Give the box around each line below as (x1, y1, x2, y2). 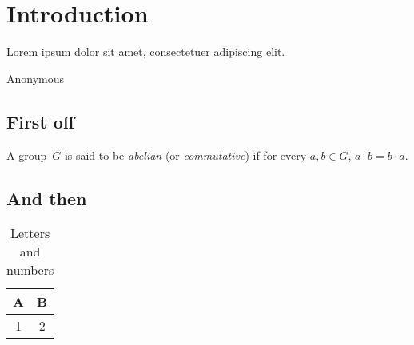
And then (6, 185, 87, 210)
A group (6, 146, 47, 163)
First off (6, 109, 74, 133)
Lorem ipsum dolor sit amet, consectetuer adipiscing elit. (6, 43, 285, 60)
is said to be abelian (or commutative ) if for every (64, 146, 307, 163)
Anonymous (6, 69, 65, 86)
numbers (6, 260, 54, 280)
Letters (10, 224, 50, 243)
